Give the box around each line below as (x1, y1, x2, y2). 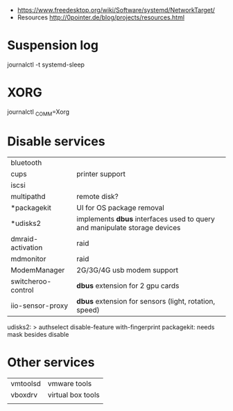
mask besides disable (7, 330, 69, 338)
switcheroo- (10, 277, 52, 286)
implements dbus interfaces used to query (76, 214, 215, 224)
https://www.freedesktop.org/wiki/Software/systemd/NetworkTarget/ (17, 6, 215, 14)
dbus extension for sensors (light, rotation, (76, 296, 216, 306)
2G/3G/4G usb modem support (76, 265, 179, 274)
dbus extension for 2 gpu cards (76, 281, 180, 290)
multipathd (10, 191, 46, 201)
